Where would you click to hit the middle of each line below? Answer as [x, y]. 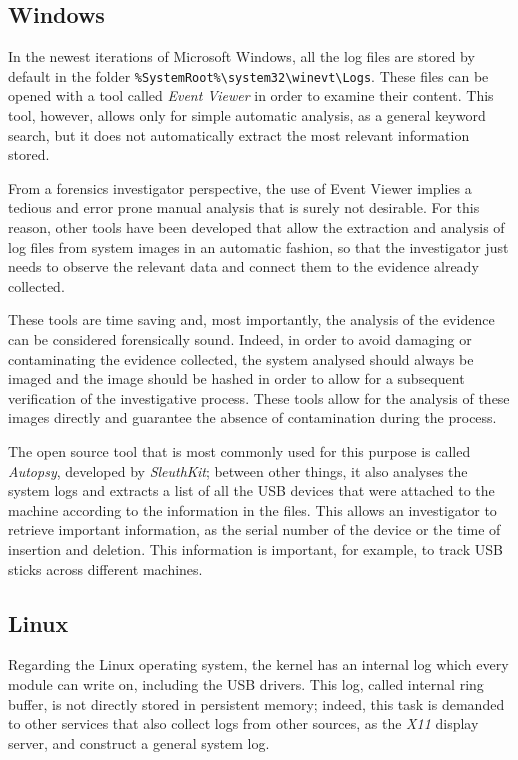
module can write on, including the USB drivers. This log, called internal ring [246, 683]
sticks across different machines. [105, 568]
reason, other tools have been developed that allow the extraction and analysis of [256, 227]
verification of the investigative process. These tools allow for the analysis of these [259, 397]
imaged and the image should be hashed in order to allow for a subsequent [236, 378]
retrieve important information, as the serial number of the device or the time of [254, 529]
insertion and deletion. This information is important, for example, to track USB [255, 548]
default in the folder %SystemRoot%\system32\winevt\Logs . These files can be [248, 75]
